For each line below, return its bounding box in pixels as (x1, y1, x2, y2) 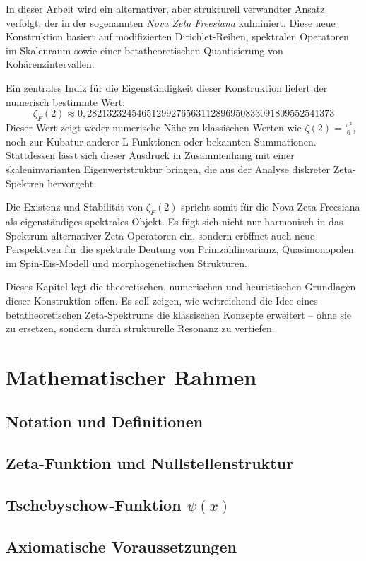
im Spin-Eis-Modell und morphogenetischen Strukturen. (6, 255, 247, 270)
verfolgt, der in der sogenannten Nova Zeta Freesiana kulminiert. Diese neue (6, 15, 336, 30)
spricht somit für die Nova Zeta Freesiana (181, 199, 360, 214)
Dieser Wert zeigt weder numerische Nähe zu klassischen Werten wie (6, 119, 302, 134)
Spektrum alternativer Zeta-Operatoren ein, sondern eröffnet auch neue (6, 228, 315, 242)
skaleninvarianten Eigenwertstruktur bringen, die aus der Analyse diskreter (6, 161, 331, 176)
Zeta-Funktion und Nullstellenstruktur (6, 452, 294, 474)
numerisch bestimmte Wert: (6, 94, 125, 109)
